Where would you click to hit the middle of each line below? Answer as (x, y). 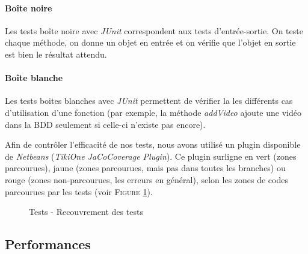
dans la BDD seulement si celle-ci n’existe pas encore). (105, 124)
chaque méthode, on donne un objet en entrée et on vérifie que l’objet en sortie (150, 42)
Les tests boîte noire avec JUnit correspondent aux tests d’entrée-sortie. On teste (154, 30)
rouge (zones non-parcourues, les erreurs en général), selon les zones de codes (146, 179)
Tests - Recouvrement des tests (86, 212)
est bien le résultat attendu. (56, 54)
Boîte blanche (34, 78)
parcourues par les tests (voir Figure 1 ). (79, 191)
